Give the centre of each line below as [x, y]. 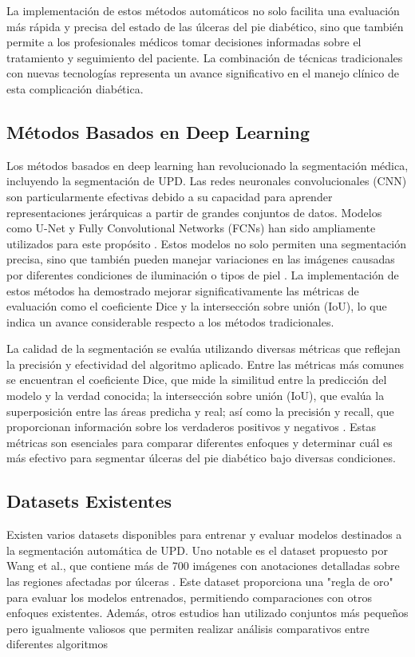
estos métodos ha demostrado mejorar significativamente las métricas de [183, 290]
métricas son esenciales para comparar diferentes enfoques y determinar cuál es [200, 442]
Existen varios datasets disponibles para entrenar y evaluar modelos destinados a [204, 534]
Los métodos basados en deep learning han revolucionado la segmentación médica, [207, 165]
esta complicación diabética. [75, 88]
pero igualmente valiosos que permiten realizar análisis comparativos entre [188, 628]
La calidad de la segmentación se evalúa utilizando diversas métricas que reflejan [204, 348]
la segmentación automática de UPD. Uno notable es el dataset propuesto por [197, 550]
